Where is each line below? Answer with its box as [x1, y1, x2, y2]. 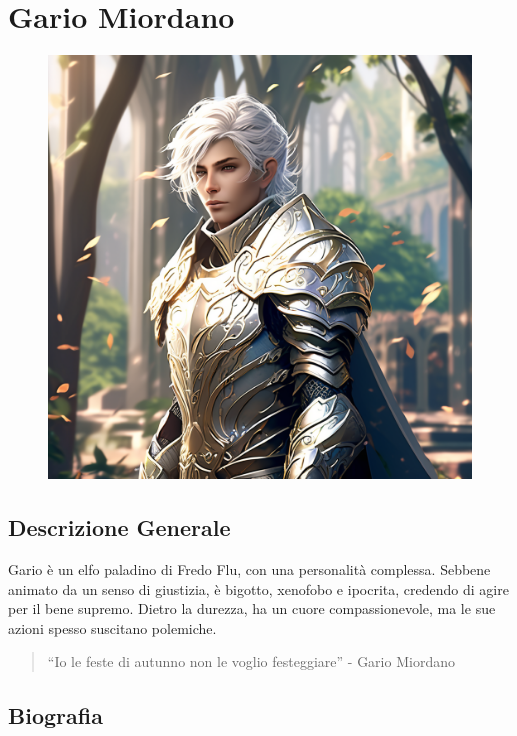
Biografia [8, 700, 103, 731]
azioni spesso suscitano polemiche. [8, 617, 217, 638]
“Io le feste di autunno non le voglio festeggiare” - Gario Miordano [47, 651, 455, 672]
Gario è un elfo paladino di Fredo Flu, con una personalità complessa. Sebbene [8, 558, 491, 579]
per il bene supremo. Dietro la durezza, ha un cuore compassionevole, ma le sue [8, 598, 496, 619]
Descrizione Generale [8, 512, 231, 543]
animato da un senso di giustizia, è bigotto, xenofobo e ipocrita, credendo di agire [8, 578, 509, 599]
